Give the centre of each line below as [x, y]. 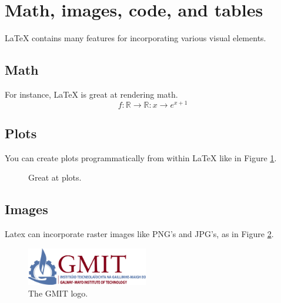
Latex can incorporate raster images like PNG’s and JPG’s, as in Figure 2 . [139, 234]
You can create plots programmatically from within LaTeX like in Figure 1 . [141, 157]
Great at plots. [55, 177]
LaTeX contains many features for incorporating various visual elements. [136, 38]
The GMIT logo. [58, 293]
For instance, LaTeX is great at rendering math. [91, 94]
